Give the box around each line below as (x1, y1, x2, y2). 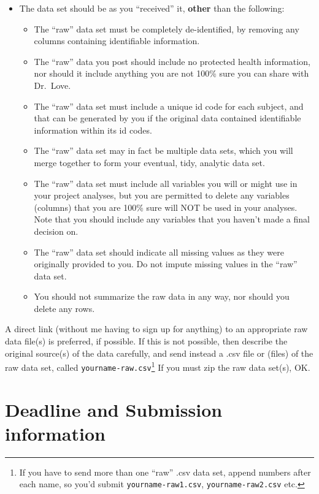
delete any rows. (34, 302, 95, 314)
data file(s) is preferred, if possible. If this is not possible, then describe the (5, 335, 288, 348)
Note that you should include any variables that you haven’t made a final (34, 213, 310, 226)
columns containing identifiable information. (34, 34, 200, 47)
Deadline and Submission (5, 397, 223, 422)
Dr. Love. (34, 78, 71, 91)
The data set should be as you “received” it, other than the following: (19, 2, 285, 14)
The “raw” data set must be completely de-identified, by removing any (34, 22, 299, 35)
